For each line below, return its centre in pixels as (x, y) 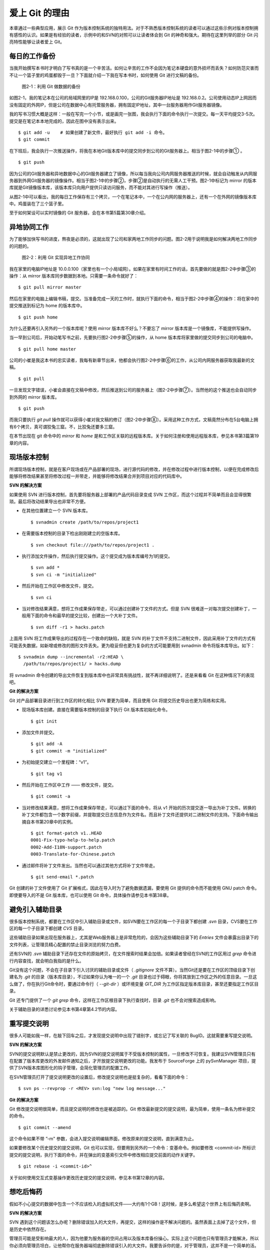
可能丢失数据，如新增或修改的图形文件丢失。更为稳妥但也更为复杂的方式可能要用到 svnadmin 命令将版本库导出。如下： (132, 645)
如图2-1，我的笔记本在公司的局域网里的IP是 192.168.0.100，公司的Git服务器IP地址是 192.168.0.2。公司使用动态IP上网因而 (133, 98)
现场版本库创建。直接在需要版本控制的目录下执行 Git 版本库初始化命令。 (96, 709)
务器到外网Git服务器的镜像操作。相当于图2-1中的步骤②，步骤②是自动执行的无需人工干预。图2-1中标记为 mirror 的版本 (133, 180)
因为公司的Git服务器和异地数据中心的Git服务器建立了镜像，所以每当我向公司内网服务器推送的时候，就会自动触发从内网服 (133, 173)
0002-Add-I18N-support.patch (66, 847)
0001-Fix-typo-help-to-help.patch (73, 840)
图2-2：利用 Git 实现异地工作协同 (56, 257)
